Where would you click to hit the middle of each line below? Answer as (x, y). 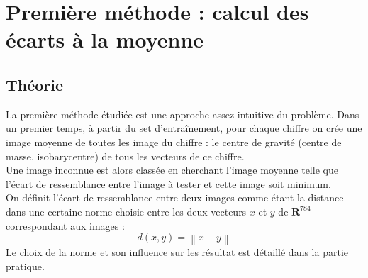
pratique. (25, 266)
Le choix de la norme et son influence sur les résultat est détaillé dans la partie (177, 252)
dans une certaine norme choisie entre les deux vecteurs (126, 211)
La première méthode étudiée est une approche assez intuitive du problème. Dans (183, 114)
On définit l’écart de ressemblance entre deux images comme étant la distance (175, 198)
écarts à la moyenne (105, 39)
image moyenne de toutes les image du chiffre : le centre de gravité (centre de (174, 141)
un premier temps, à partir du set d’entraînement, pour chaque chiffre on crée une (184, 128)
